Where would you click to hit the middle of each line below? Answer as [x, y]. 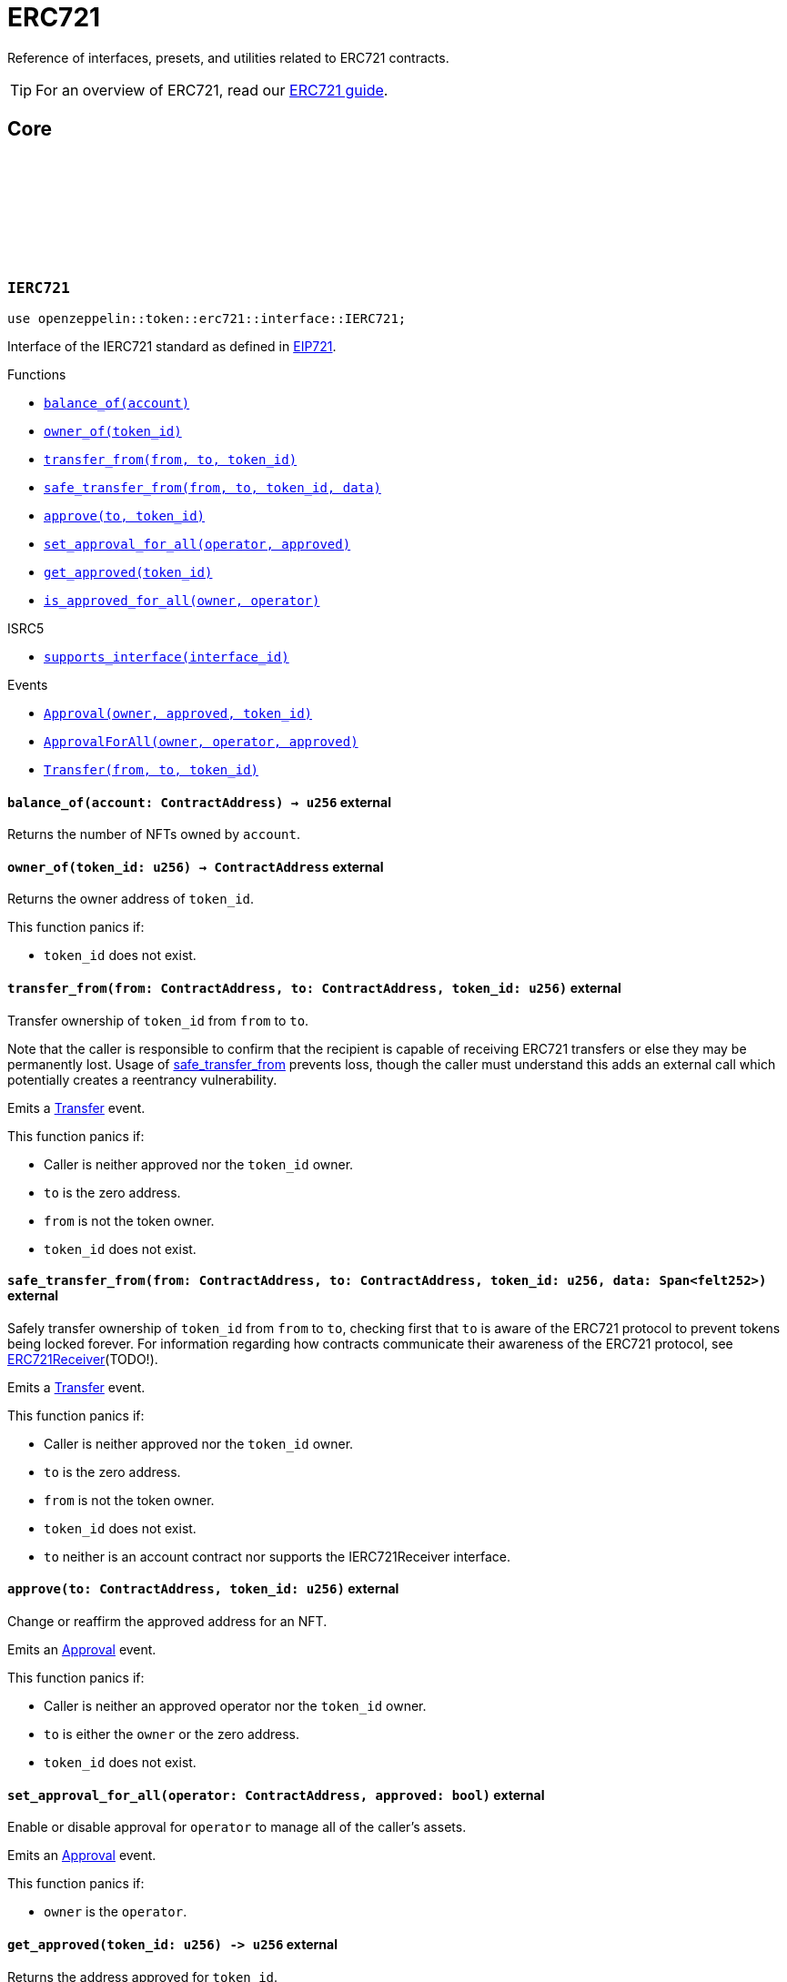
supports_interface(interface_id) [166, 657]
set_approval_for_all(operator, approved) [197, 544]
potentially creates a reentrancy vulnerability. [142, 1079]
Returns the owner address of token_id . [131, 899]
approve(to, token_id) [125, 516]
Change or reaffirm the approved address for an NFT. [167, 1622]
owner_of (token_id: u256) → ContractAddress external [196, 866]
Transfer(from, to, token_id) [151, 769]
